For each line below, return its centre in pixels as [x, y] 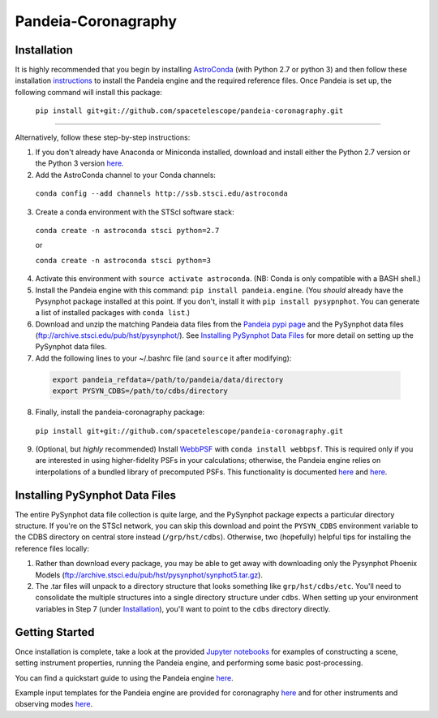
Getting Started [55, 632]
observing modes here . [54, 704]
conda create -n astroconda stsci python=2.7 [127, 230]
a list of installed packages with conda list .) [113, 313]
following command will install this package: [88, 92]
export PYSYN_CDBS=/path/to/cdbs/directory [140, 391]
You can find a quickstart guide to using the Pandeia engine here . [125, 677]
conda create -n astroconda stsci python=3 [123, 260]
